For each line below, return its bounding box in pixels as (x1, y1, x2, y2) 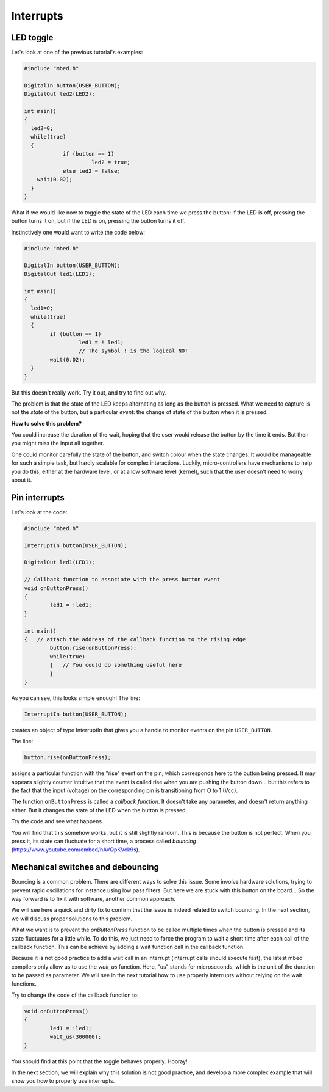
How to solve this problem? (11, 420, 82, 427)
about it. (11, 476, 32, 484)
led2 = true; (91, 159, 130, 166)
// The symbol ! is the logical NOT (78, 348, 188, 354)
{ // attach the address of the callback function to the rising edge (24, 636, 246, 642)
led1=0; (30, 305, 54, 311)
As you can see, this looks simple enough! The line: (11, 694, 140, 702)
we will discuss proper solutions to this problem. (11, 915, 133, 922)
